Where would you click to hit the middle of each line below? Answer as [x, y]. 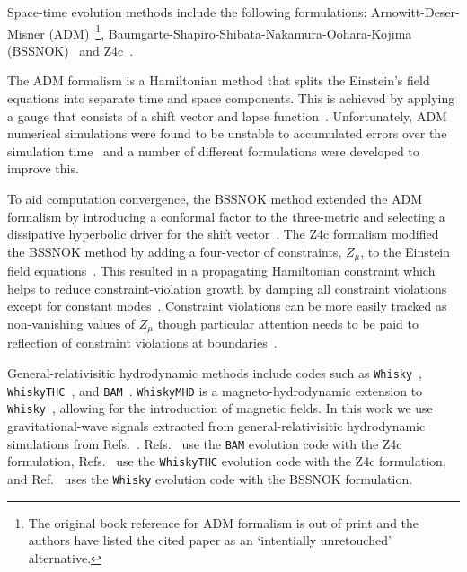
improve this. [43, 168]
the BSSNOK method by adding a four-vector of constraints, [175, 251]
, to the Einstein [405, 251]
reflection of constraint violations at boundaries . [142, 343]
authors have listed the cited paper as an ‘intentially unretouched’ [210, 540]
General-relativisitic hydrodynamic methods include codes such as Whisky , [215, 373]
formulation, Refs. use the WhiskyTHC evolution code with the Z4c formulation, [227, 461]
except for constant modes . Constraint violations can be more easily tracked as [227, 306]
